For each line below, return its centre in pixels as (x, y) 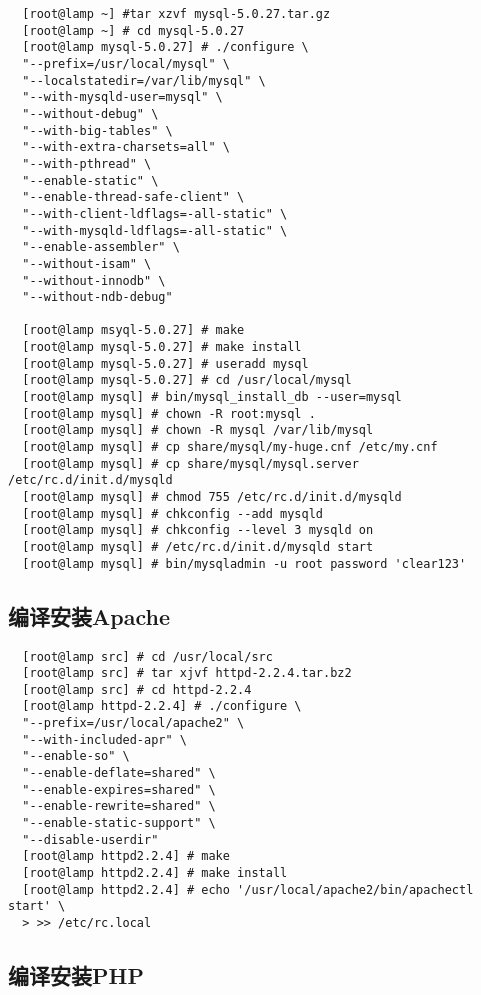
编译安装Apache (89, 615)
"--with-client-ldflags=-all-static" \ (155, 213)
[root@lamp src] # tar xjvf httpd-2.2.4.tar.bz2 (187, 673)
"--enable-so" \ (76, 756)
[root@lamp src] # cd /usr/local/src (147, 656)
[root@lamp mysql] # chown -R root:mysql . (169, 413)
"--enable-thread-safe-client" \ (133, 197)
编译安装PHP (76, 975)
